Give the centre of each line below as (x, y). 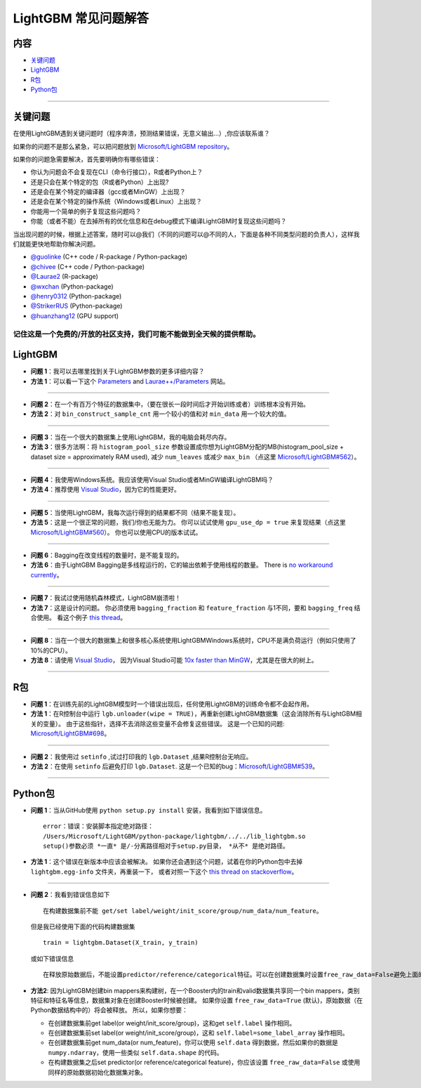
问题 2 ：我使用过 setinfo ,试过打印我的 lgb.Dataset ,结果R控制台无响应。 (141, 756)
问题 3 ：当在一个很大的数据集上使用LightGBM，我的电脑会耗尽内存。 (131, 437)
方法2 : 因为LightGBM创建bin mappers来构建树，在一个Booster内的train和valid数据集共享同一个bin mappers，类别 (195, 990)
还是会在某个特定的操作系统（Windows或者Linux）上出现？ (116, 202)
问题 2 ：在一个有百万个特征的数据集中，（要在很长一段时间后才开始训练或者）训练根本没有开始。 (170, 405)
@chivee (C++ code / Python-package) (88, 266)
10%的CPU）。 (51, 650)
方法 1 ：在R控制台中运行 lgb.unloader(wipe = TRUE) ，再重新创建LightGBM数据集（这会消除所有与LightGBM (193, 714)
